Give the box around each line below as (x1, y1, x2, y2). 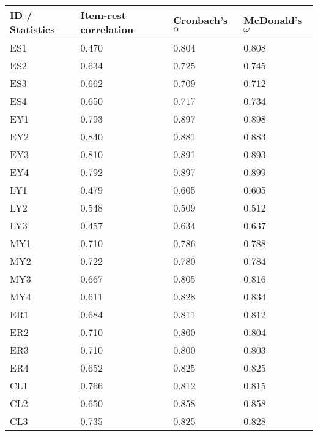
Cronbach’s (173, 13, 228, 27)
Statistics (10, 22, 55, 36)
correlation (80, 22, 134, 36)
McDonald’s (243, 12, 303, 27)
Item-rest (80, 8, 126, 22)
